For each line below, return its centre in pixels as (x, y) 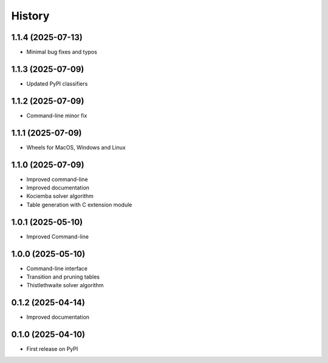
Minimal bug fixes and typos (62, 52)
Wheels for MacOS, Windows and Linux (76, 147)
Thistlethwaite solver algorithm (65, 285)
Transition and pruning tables (63, 277)
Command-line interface (57, 268)
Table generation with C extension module (79, 205)
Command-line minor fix (57, 115)
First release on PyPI (52, 349)
